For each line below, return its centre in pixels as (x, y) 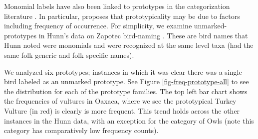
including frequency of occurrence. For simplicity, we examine (98, 26)
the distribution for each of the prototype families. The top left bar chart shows (126, 91)
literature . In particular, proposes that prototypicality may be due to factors (122, 16)
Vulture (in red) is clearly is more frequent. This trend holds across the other (122, 110)
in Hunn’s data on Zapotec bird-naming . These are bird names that (143, 35)
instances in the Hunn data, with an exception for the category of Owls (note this (129, 120)
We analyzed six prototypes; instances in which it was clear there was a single (123, 71)
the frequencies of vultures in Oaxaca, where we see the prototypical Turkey (120, 101)
